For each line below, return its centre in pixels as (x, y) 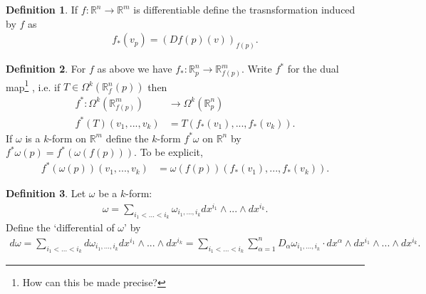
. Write (256, 69)
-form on (67, 138)
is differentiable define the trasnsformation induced (244, 9)
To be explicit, (171, 152)
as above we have (135, 69)
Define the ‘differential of (60, 227)
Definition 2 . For (46, 69)
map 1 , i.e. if (33, 85)
